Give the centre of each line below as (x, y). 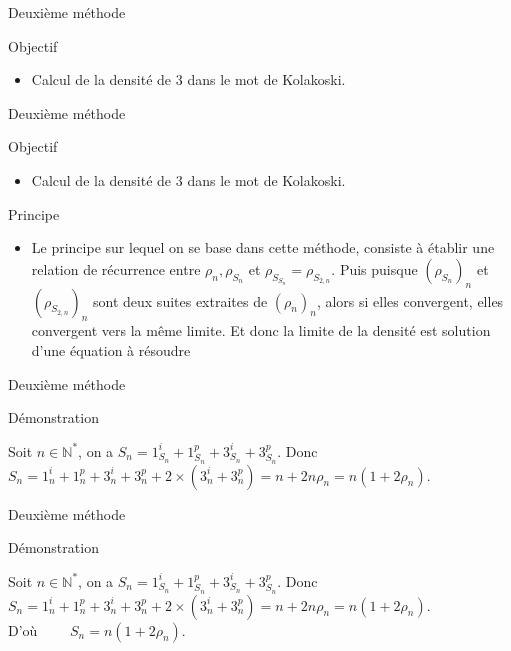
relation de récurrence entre (116, 268)
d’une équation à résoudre (111, 349)
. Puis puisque (374, 268)
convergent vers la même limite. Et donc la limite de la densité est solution (261, 330)
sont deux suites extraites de (180, 300)
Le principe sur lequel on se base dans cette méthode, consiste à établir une (263, 247)
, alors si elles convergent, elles (410, 300)
